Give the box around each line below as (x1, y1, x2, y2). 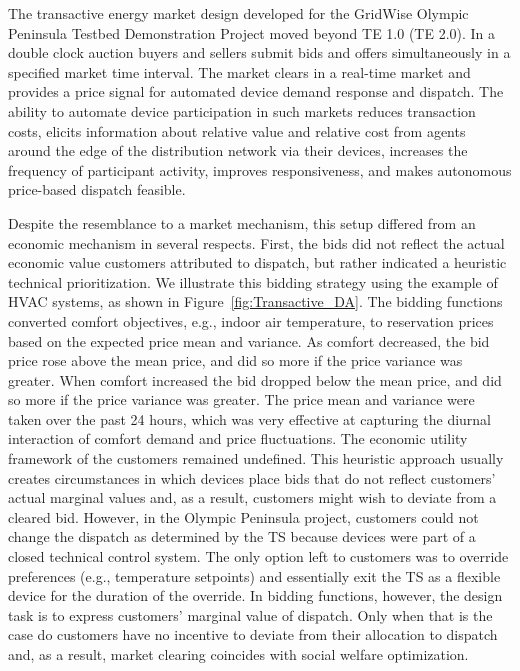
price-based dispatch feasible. (8, 179, 186, 200)
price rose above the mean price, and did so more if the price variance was (8, 350, 463, 371)
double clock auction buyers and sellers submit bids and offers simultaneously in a (8, 42, 511, 63)
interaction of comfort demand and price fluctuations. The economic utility (8, 428, 468, 449)
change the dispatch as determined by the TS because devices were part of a (8, 526, 476, 547)
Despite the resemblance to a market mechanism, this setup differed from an (8, 212, 476, 233)
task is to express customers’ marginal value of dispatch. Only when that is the (8, 604, 493, 625)
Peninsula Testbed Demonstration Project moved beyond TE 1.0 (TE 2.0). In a (8, 22, 496, 43)
